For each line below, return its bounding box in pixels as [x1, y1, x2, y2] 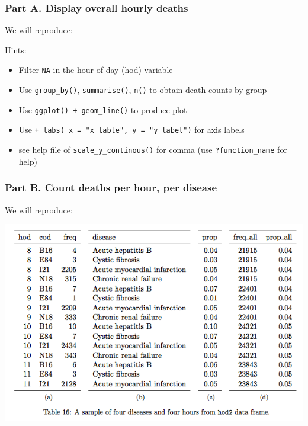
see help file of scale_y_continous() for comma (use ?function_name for [18, 143, 287, 156]
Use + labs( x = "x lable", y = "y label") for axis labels [18, 123, 245, 136]
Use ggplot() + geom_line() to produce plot [18, 103, 187, 116]
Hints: [5, 43, 27, 56]
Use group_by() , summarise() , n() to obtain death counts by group [18, 84, 267, 96]
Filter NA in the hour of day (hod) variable [18, 63, 173, 76]
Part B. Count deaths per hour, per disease [5, 180, 217, 195]
